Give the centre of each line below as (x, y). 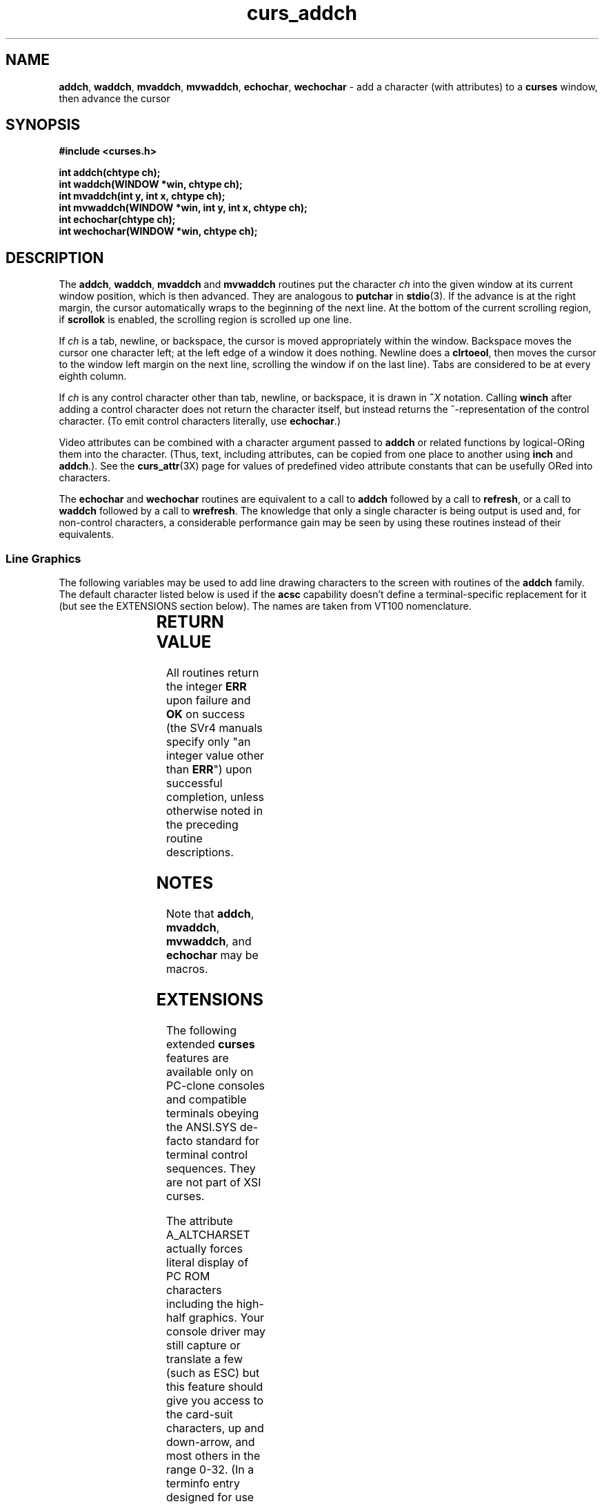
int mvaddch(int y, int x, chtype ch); (142, 196)
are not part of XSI (214, 1182)
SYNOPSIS (43, 125)
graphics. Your (226, 1317)
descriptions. (200, 852)
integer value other (215, 755)
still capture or (203, 1345)
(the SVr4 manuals (214, 727)
